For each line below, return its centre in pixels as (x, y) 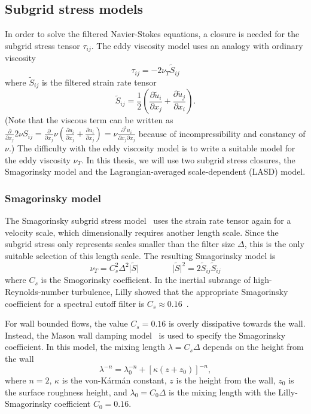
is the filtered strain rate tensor (99, 82)
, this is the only (274, 244)
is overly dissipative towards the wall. (237, 323)
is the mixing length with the (222, 392)
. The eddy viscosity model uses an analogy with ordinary (197, 45)
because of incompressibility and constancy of (222, 133)
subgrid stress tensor (42, 45)
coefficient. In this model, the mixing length (85, 347)
